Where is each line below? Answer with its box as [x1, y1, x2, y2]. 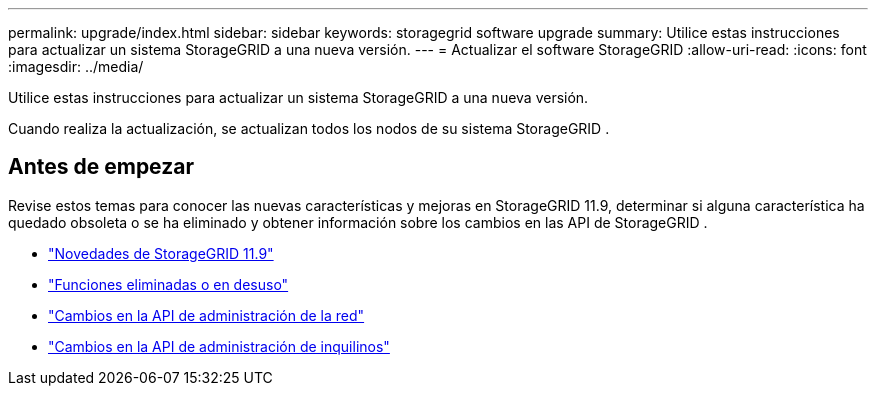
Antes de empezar [8, 154, 194, 180]
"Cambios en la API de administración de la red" [48, 306, 365, 324]
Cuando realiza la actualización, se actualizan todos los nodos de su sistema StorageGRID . [8, 120, 610, 137]
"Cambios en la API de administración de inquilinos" [48, 337, 390, 355]
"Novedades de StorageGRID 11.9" [48, 244, 274, 262]
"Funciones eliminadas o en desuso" [48, 275, 289, 293]
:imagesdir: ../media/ [8, 58, 144, 75]
